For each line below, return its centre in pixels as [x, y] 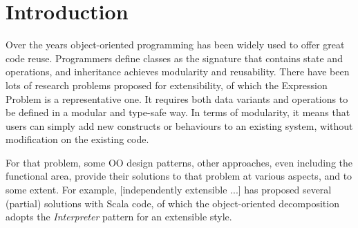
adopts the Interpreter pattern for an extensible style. [119, 217]
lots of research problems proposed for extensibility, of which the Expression [167, 85]
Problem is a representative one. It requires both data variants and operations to [177, 98]
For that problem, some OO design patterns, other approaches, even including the [179, 162]
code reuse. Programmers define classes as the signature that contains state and [174, 58]
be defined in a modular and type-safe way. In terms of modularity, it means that [178, 112]
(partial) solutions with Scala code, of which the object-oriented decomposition [172, 203]
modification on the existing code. [77, 139]
